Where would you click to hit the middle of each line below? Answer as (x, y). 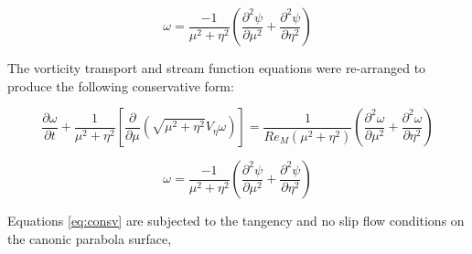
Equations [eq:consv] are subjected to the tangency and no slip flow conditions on (236, 221)
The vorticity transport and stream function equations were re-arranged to (217, 68)
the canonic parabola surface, (90, 238)
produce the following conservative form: (121, 85)
